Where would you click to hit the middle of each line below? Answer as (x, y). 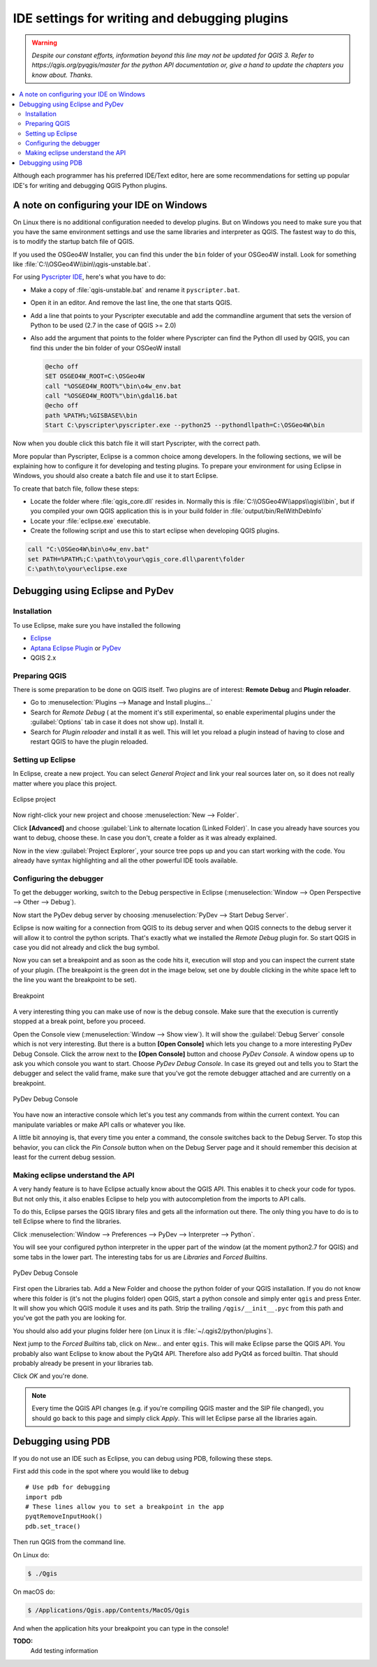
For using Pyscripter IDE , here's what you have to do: (89, 277)
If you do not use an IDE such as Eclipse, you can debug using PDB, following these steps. (143, 1458)
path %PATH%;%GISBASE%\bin (91, 415)
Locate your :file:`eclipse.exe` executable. (90, 521)
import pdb (44, 1497)
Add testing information (64, 1651)
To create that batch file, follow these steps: (76, 489)
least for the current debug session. (65, 1157)
